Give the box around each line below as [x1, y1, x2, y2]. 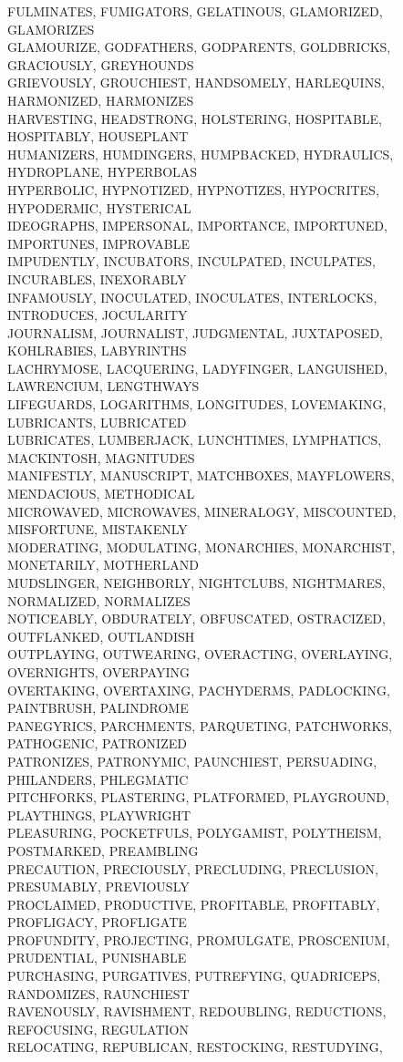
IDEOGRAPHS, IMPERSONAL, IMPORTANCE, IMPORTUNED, [7, 216, 387, 235]
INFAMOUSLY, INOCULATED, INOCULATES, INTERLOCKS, [7, 287, 377, 306]
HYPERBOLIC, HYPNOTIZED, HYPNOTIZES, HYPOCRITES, [7, 180, 379, 199]
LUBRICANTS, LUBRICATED [7, 412, 187, 431]
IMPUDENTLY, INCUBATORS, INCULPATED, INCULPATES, [7, 252, 376, 271]
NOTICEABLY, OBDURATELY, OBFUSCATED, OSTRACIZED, [7, 609, 386, 628]
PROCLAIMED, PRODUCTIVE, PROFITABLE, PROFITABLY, [7, 894, 380, 913]
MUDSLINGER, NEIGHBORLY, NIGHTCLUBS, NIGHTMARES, [7, 573, 386, 592]
